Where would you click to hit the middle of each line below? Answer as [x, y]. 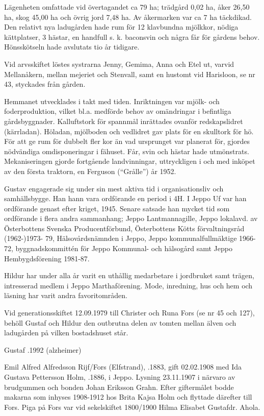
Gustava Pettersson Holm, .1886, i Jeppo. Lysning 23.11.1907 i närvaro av [120, 377]
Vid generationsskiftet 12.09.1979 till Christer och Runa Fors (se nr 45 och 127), [129, 313]
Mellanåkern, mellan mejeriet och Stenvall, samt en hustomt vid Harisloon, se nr [130, 74]
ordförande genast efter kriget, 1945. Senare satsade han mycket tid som [117, 208]
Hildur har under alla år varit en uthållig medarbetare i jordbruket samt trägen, [129, 275]
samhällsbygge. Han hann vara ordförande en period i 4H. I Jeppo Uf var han [125, 198]
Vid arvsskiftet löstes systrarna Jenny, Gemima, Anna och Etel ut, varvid [119, 64]
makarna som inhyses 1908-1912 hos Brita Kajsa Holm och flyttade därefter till [128, 397]
